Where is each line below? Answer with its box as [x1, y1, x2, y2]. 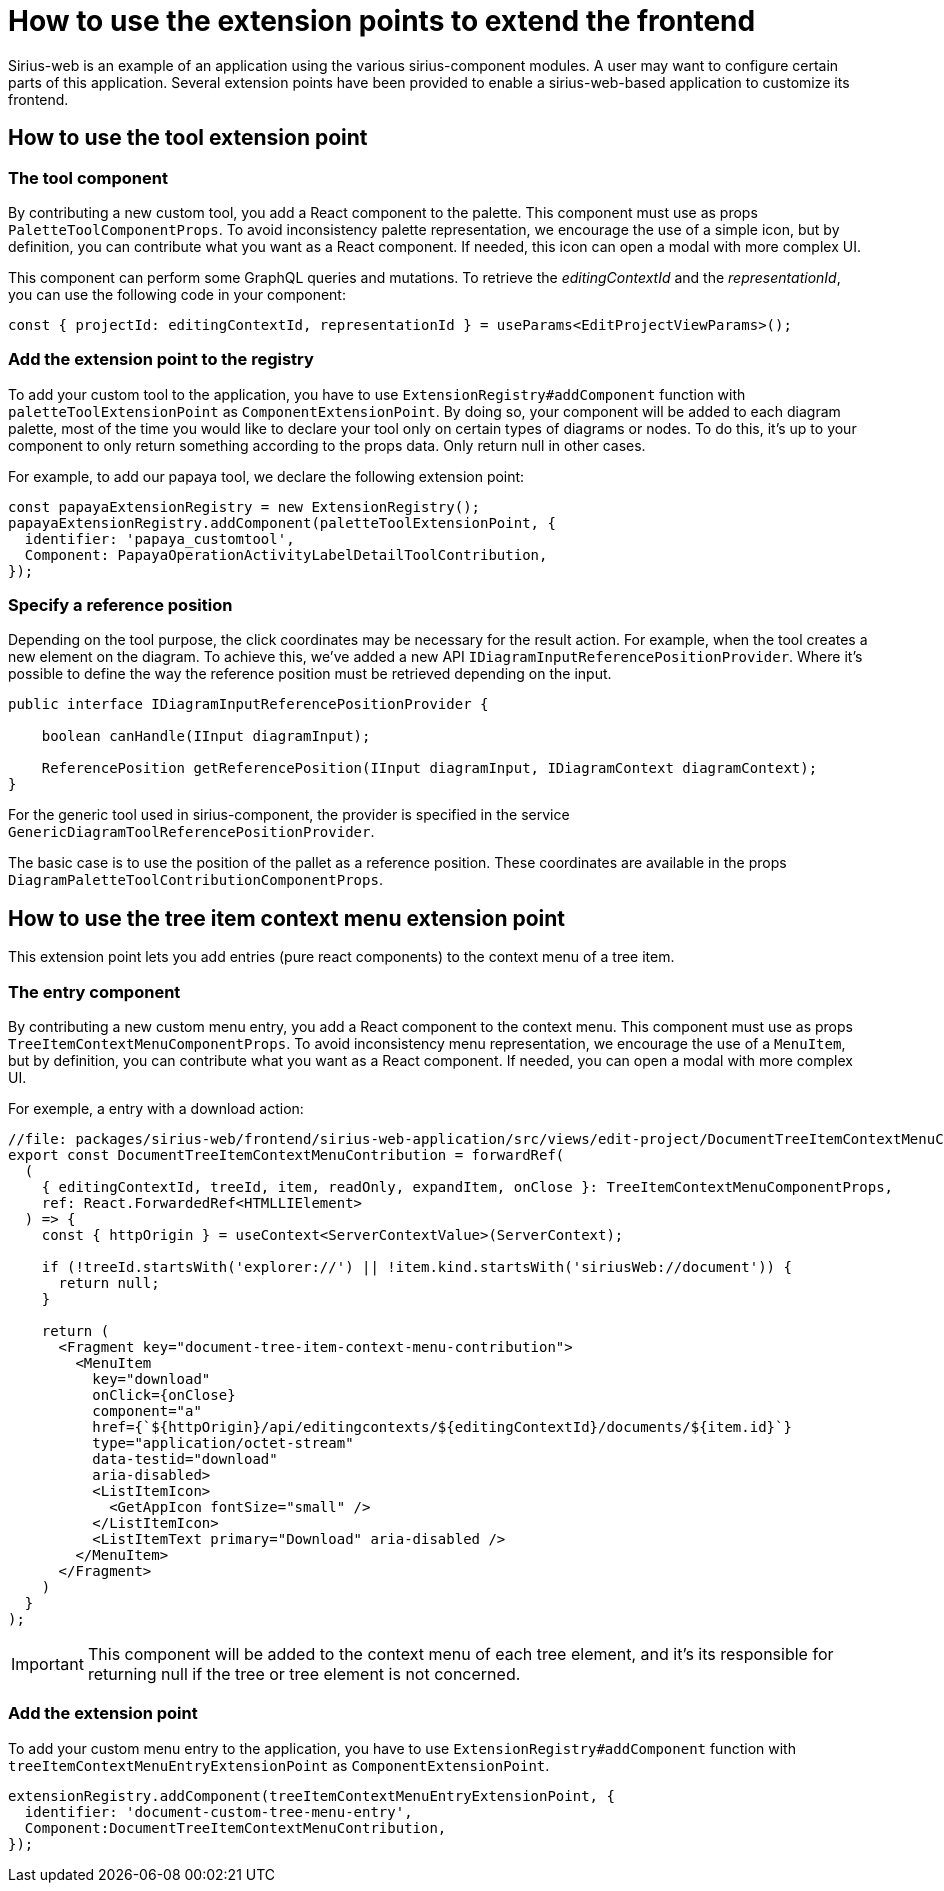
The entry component [8, 981, 181, 1002]
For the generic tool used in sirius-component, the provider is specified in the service [8, 806, 570, 824]
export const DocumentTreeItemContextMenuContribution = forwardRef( [8, 1147, 565, 1164]
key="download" [92, 1371, 211, 1388]
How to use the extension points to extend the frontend [8, 4, 756, 38]
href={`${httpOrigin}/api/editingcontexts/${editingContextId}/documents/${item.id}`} [92, 1419, 792, 1436]
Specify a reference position [8, 595, 233, 616]
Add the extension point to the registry [8, 349, 314, 370]
